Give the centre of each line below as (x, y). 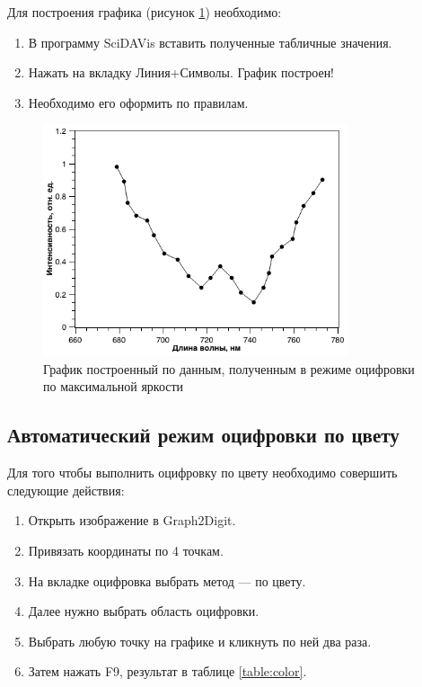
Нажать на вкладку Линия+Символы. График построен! (181, 72)
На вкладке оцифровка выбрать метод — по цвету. (167, 580)
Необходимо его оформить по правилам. (138, 102)
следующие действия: (66, 490)
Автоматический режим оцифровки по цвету (203, 435)
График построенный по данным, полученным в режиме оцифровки (229, 368)
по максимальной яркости (114, 386)
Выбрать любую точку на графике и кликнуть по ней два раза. (200, 641)
